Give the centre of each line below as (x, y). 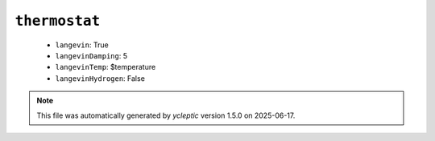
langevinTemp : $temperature (106, 67)
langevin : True (82, 45)
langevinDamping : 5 (91, 55)
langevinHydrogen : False (100, 78)
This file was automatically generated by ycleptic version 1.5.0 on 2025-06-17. (166, 115)
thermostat (58, 21)
